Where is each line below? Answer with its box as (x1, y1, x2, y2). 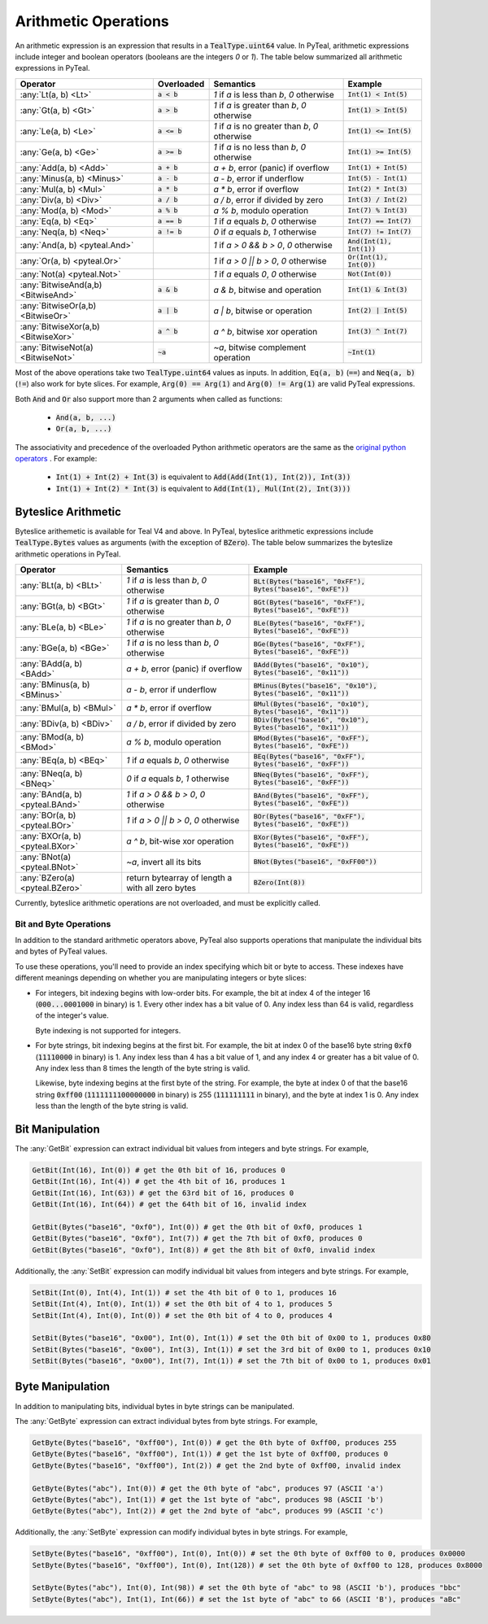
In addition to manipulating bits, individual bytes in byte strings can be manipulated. (15, 1401, 294, 1411)
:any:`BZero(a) (20, 871, 76, 883)
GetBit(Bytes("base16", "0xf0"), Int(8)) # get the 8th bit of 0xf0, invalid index (32, 1245, 376, 1255)
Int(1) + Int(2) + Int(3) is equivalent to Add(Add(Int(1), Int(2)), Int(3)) (55, 472, 351, 482)
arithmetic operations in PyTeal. (15, 549, 121, 559)
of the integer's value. (35, 1011, 109, 1020)
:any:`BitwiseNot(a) (20, 342, 94, 353)
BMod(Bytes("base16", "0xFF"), (253, 733, 369, 742)
